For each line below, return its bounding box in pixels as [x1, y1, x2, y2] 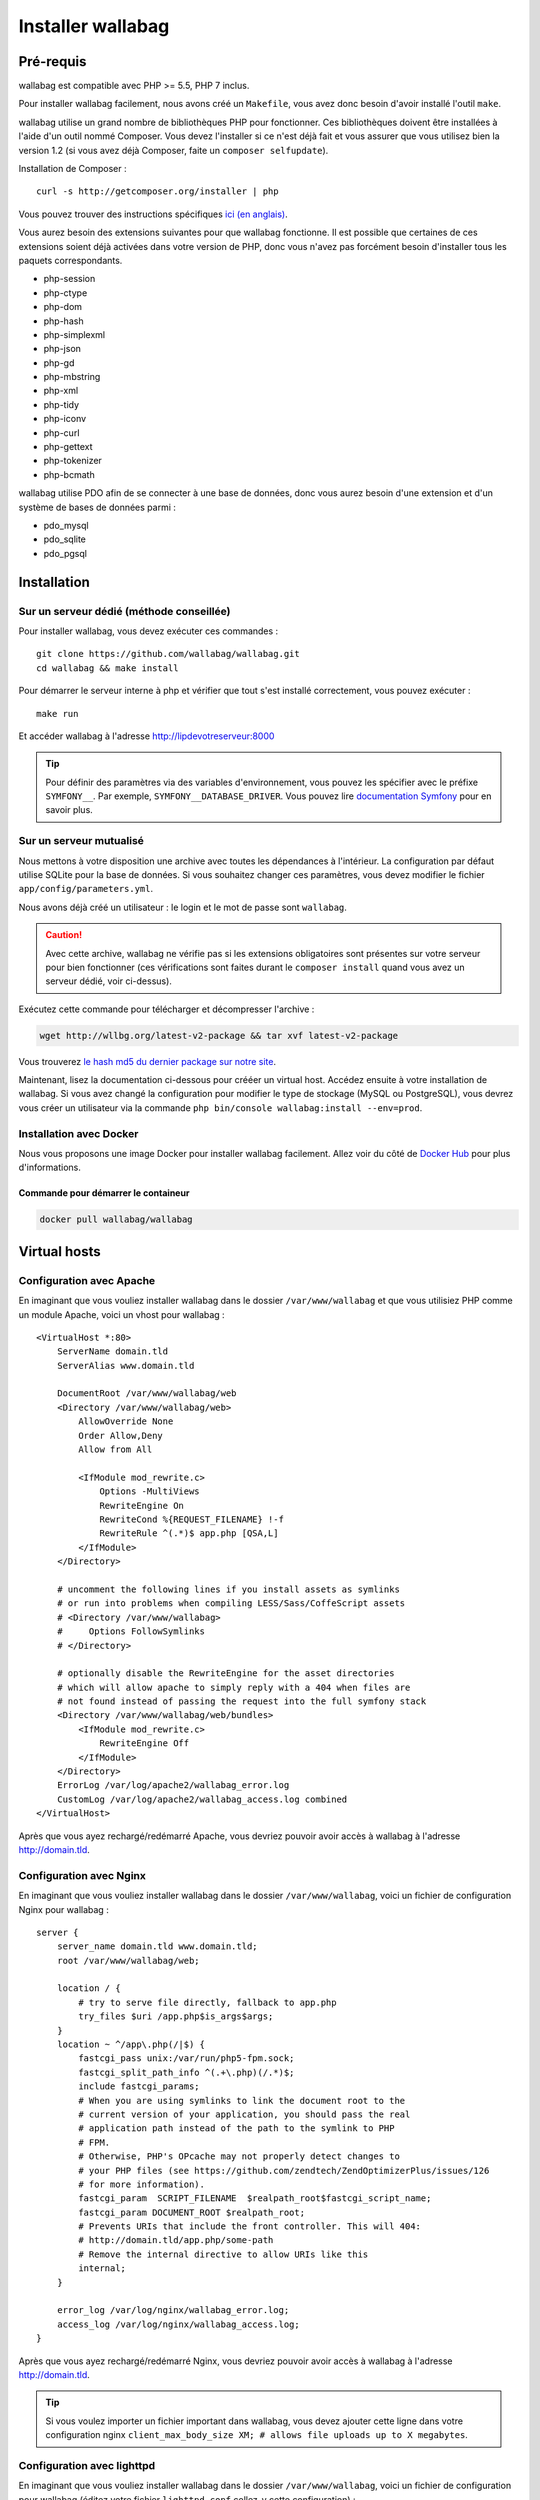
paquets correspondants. [18, 254, 123, 266]
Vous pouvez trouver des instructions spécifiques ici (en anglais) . [18, 208, 289, 220]
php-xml [43, 385, 79, 397]
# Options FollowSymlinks [56, 1626, 205, 1637]
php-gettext [43, 441, 93, 453]
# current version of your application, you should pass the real [78, 2108, 411, 2120]
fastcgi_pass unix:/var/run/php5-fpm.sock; [78, 2053, 295, 2064]
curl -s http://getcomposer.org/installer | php [36, 186, 279, 197]
